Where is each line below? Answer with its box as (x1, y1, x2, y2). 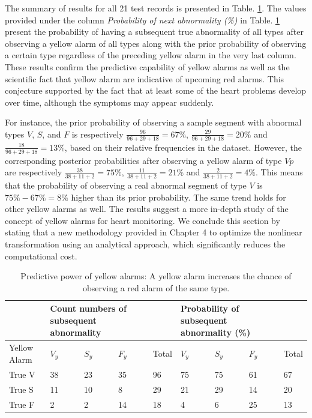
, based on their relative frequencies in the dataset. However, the (64, 141, 302, 153)
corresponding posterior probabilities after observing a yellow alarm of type (5, 154, 282, 166)
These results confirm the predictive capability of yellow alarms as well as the (5, 60, 290, 73)
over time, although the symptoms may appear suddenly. (5, 95, 214, 108)
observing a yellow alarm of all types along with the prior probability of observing (5, 37, 307, 49)
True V (9, 368, 35, 380)
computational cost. (5, 249, 77, 262)
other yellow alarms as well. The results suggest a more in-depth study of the (5, 202, 289, 215)
